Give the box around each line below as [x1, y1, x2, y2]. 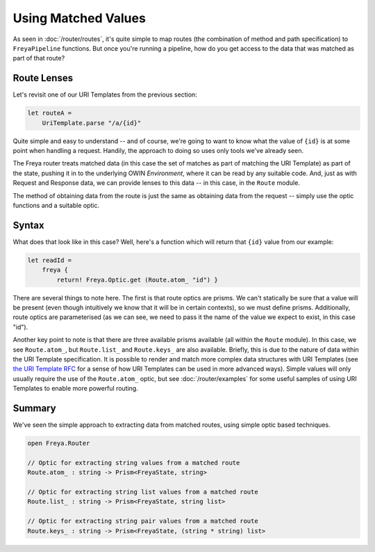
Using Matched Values [12, 10, 146, 26]
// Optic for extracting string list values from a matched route [27, 487, 258, 496]
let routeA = [27, 109, 72, 117]
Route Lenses [12, 72, 73, 84]
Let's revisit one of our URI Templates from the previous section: [12, 90, 197, 99]
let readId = [27, 256, 72, 264]
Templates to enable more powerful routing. [12, 384, 138, 393]
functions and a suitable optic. [12, 201, 100, 209]
